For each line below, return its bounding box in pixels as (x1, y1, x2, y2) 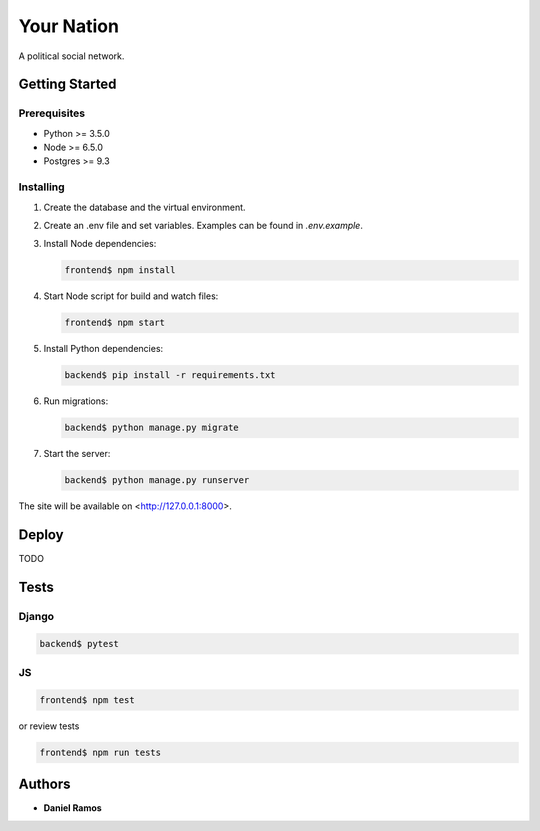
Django (18, 609, 55, 623)
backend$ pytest (39, 638, 120, 649)
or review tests (18, 720, 80, 732)
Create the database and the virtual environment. (43, 201, 246, 213)
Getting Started (18, 76, 117, 93)
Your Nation (18, 15, 120, 37)
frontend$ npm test (39, 694, 135, 705)
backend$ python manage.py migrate (64, 422, 239, 434)
